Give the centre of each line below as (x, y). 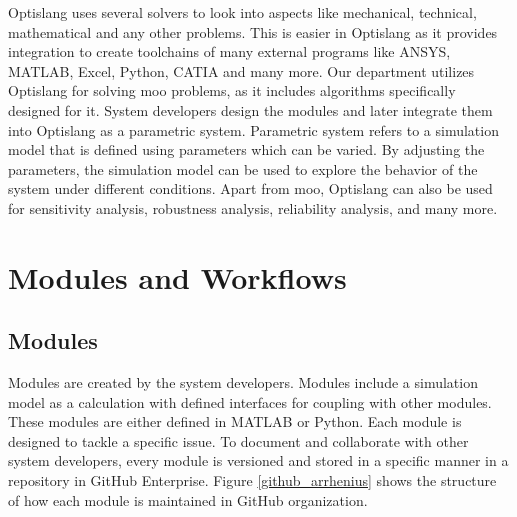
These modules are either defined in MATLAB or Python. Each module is (235, 421)
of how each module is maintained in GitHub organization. (188, 499)
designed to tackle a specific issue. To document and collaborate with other (238, 440)
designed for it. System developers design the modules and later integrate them (250, 109)
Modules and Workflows (177, 276)
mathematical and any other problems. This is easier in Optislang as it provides (253, 31)
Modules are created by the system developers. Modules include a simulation (243, 382)
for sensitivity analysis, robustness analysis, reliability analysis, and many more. (253, 207)
